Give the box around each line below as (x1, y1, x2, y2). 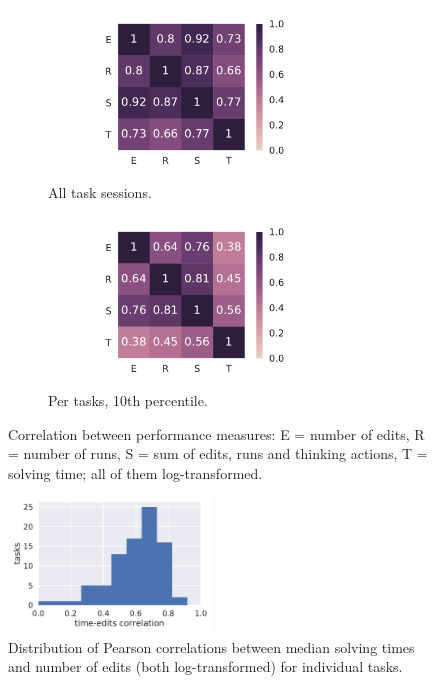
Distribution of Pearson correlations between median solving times (8, 636, 415, 657)
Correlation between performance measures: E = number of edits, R (8, 423, 425, 444)
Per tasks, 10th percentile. (48, 389, 208, 410)
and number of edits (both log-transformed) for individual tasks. (8, 656, 403, 677)
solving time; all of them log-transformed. (8, 462, 263, 483)
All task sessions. (48, 181, 152, 202)
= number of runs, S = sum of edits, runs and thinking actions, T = (8, 443, 428, 464)
